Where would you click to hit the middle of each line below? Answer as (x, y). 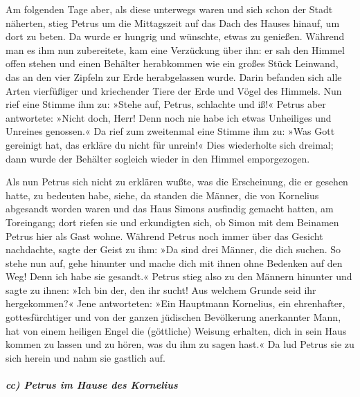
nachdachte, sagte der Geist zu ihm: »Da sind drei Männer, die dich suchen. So (173, 249)
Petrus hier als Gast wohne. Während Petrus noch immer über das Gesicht (164, 236)
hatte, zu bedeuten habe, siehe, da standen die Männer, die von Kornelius (162, 195)
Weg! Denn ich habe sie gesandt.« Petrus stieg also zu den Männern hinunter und (179, 276)
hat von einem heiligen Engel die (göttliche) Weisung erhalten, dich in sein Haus (176, 330)
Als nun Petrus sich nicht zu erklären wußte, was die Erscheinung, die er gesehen (177, 182)
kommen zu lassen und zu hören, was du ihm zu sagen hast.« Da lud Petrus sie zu (180, 344)
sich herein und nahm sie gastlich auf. (85, 357)
